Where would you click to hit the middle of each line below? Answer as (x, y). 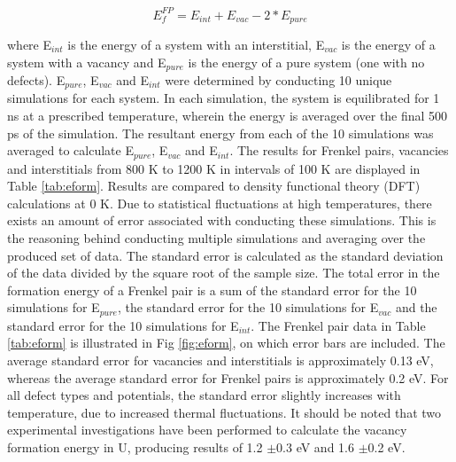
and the (416, 307)
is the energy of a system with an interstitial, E (196, 44)
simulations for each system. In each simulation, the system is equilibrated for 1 (224, 98)
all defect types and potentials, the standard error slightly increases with (204, 395)
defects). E (36, 80)
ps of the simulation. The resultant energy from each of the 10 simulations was (220, 133)
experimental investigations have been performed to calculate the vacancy (207, 430)
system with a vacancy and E (87, 62)
